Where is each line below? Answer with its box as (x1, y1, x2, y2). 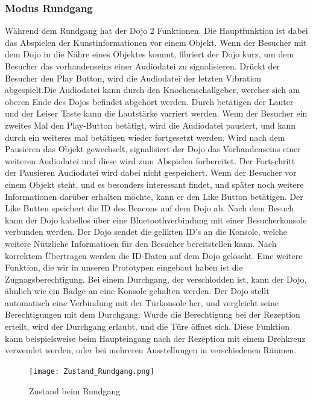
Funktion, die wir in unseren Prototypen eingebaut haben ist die (5, 261, 243, 274)
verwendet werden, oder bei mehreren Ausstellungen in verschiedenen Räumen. (5, 344, 297, 356)
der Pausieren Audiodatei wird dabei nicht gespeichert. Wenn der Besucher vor (5, 166, 297, 179)
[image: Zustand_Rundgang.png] (29, 367, 154, 376)
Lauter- (268, 95, 297, 107)
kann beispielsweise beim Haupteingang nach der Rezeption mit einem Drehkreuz (5, 332, 306, 344)
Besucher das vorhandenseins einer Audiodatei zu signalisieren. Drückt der (5, 60, 280, 72)
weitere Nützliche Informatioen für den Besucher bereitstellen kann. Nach (5, 237, 277, 249)
